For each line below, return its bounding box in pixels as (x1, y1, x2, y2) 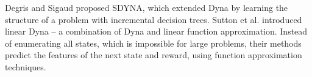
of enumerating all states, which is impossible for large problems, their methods (5, 36, 302, 49)
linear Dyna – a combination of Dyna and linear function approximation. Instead (5, 25, 308, 38)
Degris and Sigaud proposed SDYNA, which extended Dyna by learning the (5, 1, 288, 13)
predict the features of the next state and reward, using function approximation (5, 49, 302, 61)
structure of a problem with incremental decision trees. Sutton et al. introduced (5, 13, 302, 25)
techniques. (5, 60, 46, 73)
